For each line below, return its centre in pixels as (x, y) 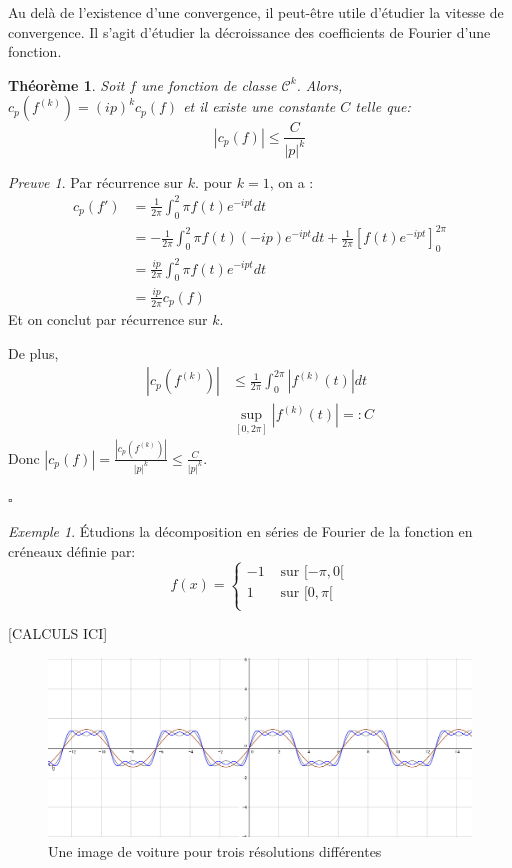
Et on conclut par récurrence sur (108, 319)
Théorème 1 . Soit (66, 84)
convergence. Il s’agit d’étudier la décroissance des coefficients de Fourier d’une (249, 31)
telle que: (383, 106)
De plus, (33, 352)
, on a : (291, 181)
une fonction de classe (209, 84)
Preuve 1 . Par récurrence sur (96, 181)
